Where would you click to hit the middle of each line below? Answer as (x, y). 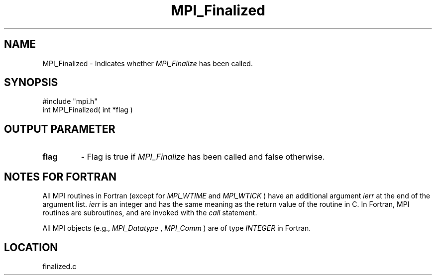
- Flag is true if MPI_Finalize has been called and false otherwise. (203, 157)
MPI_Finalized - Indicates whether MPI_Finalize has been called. (148, 63)
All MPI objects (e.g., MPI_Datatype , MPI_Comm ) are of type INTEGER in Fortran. (177, 228)
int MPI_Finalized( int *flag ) (88, 110)
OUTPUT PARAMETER (60, 129)
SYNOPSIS (31, 83)
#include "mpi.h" (70, 101)
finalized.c (59, 266)
